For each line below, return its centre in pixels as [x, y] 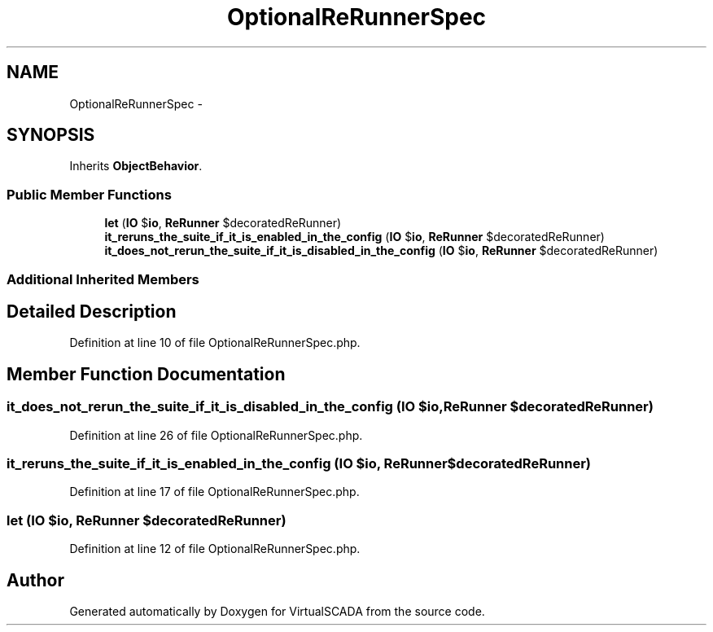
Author [35, 580]
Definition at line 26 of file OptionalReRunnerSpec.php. [216, 435]
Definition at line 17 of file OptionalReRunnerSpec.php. [214, 492]
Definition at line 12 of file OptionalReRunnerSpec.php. [215, 549]
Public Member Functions [89, 194]
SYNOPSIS [51, 135]
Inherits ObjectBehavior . [136, 166]
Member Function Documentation [146, 374]
